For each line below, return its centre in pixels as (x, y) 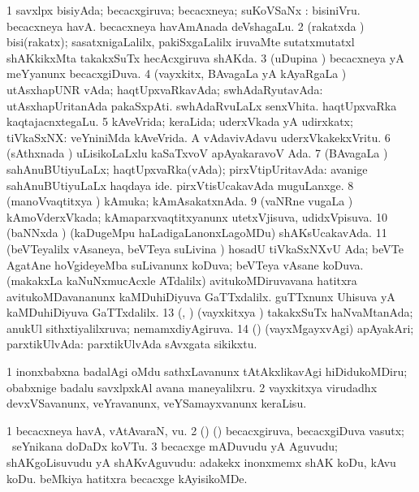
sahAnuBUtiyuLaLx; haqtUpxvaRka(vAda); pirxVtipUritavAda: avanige (187, 168)
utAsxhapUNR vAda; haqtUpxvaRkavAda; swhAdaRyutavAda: (165, 89)
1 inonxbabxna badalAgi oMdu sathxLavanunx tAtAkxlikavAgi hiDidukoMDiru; (207, 371)
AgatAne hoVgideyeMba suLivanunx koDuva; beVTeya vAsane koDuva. (185, 264)
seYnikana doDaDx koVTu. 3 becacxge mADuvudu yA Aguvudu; (175, 446)
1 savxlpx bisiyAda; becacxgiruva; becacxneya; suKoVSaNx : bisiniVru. (184, 10)
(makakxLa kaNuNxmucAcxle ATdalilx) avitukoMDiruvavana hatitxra (182, 281)
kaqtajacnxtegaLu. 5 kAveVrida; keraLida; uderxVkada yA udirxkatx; (180, 121)
